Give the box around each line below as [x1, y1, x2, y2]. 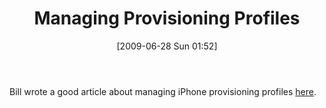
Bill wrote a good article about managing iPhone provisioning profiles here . [9, 85, 317, 97]
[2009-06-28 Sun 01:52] [116, 40, 218, 52]
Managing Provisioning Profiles [33, 7, 301, 30]
